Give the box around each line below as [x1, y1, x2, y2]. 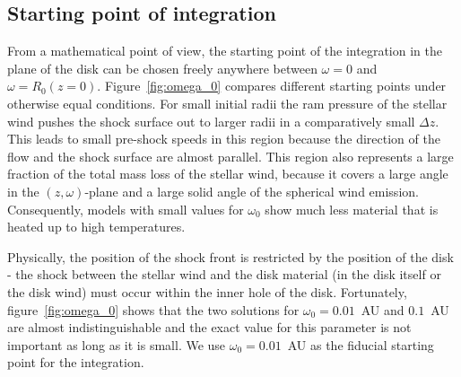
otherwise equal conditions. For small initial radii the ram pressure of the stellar [7, 93, 448, 112]
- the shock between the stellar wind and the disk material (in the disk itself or [7, 265, 441, 284]
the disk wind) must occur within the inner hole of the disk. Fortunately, [7, 282, 407, 301]
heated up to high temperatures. [7, 217, 186, 236]
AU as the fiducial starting [287, 335, 434, 354]
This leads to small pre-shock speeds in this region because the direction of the [7, 129, 440, 148]
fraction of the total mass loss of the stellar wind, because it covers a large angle [7, 164, 448, 183]
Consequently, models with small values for [7, 199, 244, 218]
